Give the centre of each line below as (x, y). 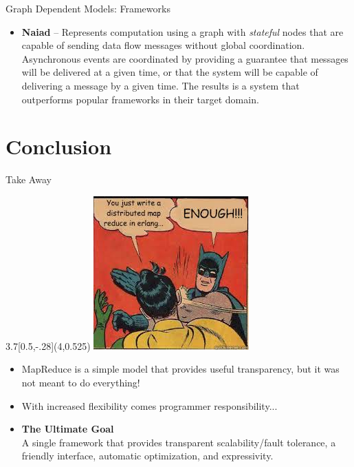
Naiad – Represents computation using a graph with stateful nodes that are (182, 31)
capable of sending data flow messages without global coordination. (163, 45)
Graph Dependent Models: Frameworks (88, 8)
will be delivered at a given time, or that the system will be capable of (170, 72)
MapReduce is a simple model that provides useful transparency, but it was (180, 369)
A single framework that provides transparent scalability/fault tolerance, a (179, 442)
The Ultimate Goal (68, 429)
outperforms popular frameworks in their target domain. (140, 99)
